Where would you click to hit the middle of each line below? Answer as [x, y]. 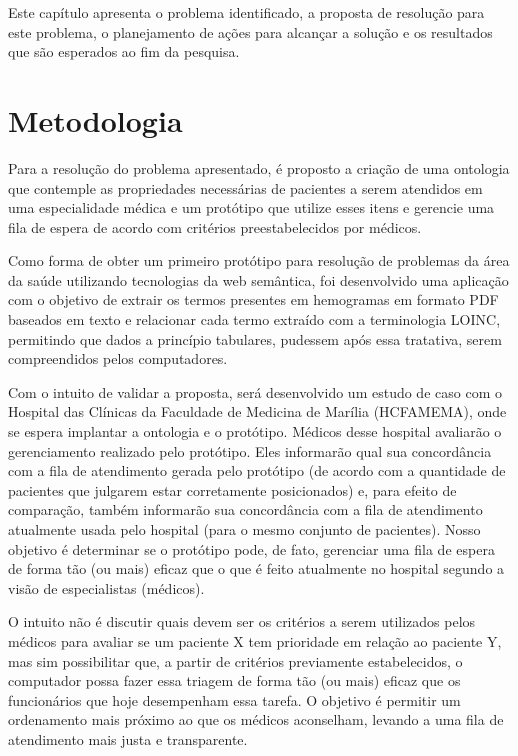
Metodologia [95, 119]
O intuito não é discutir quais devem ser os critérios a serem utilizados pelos [242, 621]
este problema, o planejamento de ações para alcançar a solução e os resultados [250, 31]
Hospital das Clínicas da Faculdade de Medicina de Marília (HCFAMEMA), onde [257, 411]
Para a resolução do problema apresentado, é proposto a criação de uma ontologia [259, 167]
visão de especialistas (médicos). [106, 587]
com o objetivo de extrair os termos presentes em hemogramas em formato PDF [253, 299]
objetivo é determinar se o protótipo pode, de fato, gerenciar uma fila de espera [251, 548]
